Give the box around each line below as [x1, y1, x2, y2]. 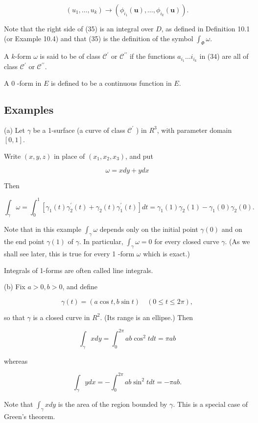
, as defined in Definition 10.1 [161, 24, 250, 33]
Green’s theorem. [4, 411, 55, 422]
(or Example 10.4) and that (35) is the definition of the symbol [4, 33, 193, 43]
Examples [4, 101, 54, 117]
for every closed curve [154, 236, 219, 247]
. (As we [225, 236, 250, 247]
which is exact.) [143, 248, 190, 258]
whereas [4, 355, 28, 366]
